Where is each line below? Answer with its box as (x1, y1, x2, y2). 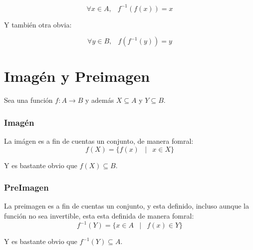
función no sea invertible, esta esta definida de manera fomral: (4, 211, 194, 221)
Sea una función (4, 95, 53, 105)
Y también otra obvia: (4, 19, 72, 29)
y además (85, 95, 114, 105)
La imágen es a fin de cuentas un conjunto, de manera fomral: (4, 136, 194, 146)
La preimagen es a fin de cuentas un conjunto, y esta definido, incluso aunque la (4, 201, 249, 211)
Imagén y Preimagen (4, 66, 150, 86)
